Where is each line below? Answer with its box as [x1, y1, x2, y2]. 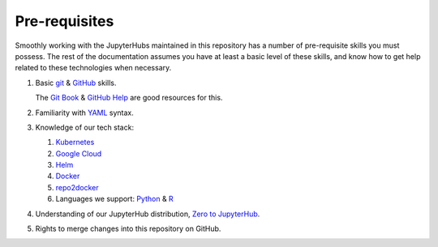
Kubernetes [55, 138, 95, 147]
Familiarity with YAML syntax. [35, 108, 134, 117]
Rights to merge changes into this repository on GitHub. [35, 224, 221, 234]
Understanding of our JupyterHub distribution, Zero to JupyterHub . [35, 209, 260, 219]
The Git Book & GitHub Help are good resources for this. [35, 93, 223, 103]
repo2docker [55, 182, 99, 192]
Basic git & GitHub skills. [35, 78, 117, 87]
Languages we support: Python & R [55, 194, 174, 204]
